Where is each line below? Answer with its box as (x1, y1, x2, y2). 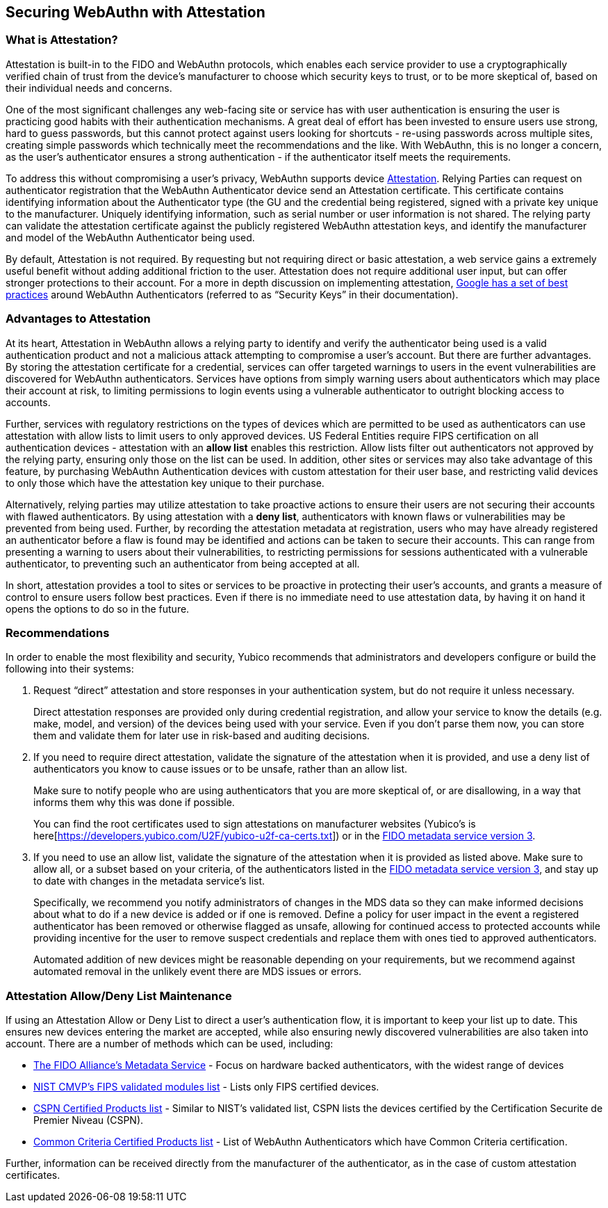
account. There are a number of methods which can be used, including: (6, 1038, 334, 1050)
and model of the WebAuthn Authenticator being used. (6, 231, 255, 243)
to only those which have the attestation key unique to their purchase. (6, 476, 324, 489)
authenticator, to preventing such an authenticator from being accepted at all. (6, 557, 360, 570)
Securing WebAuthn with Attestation (6, 3, 265, 21)
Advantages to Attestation (6, 312, 151, 326)
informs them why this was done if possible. (33, 796, 235, 809)
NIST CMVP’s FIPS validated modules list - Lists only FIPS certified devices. (33, 1081, 379, 1093)
